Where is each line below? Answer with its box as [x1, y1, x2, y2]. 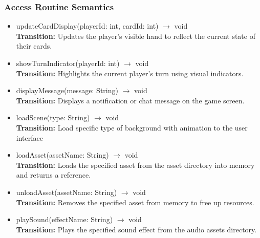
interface [16, 132, 43, 143]
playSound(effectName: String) [16, 214, 113, 225]
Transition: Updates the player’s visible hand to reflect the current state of [16, 30, 255, 41]
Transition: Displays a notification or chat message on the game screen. [16, 95, 245, 105]
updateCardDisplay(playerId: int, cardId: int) [16, 20, 159, 31]
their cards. [16, 40, 52, 51]
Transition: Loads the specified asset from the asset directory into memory [16, 159, 255, 170]
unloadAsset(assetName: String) [16, 186, 117, 197]
